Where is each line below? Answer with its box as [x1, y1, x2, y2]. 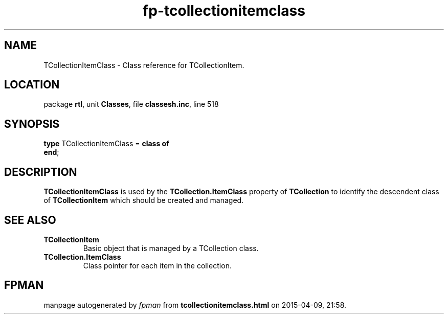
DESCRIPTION [4, 165, 77, 178]
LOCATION [4, 78, 60, 92]
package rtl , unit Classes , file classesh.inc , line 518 [43, 100, 219, 109]
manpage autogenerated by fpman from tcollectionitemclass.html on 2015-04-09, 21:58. [43, 300, 347, 309]
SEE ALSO [4, 213, 56, 226]
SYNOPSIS [4, 117, 60, 130]
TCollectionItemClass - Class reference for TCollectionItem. [43, 60, 244, 70]
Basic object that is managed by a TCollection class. [83, 243, 259, 253]
